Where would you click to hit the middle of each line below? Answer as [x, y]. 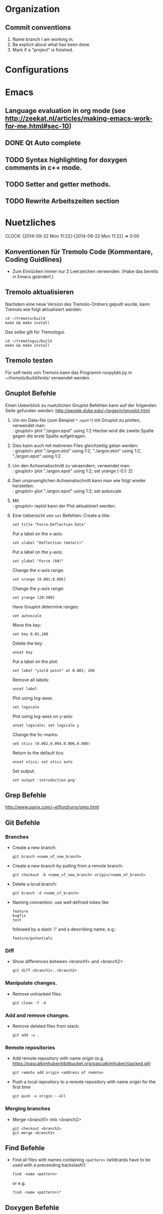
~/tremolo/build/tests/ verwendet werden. [48, 378]
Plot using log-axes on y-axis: [43, 716]
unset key [23, 652]
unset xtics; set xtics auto [42, 762]
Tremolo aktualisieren [40, 292]
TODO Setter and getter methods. [58, 184]
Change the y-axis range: [38, 588]
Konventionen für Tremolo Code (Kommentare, [79, 252]
